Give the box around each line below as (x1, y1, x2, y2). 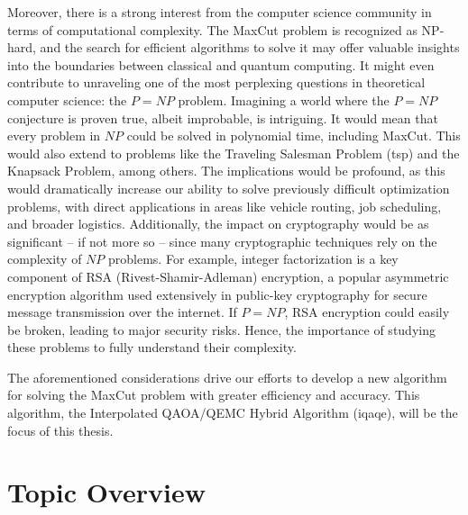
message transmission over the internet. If (7, 303, 237, 321)
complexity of (7, 249, 82, 268)
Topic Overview (7, 474, 206, 510)
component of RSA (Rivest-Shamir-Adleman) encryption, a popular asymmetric (7, 267, 449, 285)
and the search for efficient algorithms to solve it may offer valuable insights (40, 38, 460, 57)
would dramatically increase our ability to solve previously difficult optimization (7, 178, 450, 197)
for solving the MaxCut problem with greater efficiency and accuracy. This (7, 385, 420, 404)
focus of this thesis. (7, 420, 114, 439)
